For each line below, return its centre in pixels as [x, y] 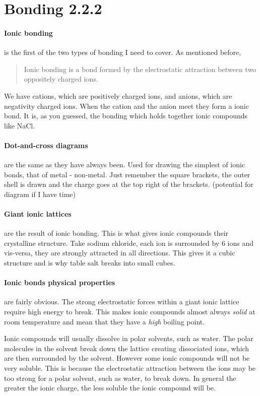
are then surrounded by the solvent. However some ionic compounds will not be [127, 358]
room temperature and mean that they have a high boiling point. [105, 321]
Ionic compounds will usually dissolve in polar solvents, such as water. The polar [129, 338]
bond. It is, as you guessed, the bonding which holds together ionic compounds [126, 116]
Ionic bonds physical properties [60, 282]
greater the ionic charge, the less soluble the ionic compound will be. [110, 388]
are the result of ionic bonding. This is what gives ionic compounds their [116, 233]
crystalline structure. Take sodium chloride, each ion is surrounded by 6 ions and [129, 243]
